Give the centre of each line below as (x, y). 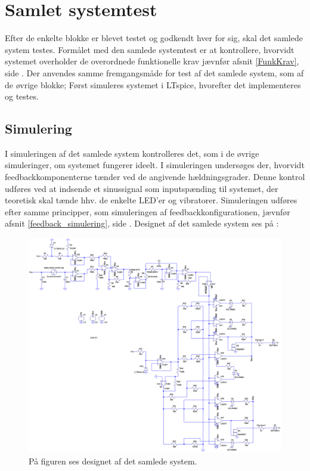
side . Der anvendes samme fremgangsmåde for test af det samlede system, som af (154, 72)
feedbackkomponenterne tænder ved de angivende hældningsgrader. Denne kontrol (155, 177)
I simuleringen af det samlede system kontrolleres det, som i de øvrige (132, 153)
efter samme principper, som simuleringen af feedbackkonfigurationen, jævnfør (148, 211)
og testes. (22, 96)
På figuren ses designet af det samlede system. (113, 461)
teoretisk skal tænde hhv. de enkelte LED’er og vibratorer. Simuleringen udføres (151, 200)
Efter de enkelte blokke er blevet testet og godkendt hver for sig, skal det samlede (154, 38)
